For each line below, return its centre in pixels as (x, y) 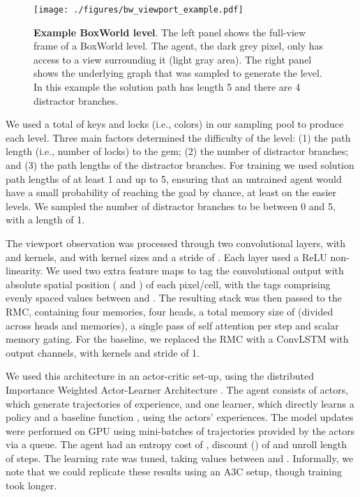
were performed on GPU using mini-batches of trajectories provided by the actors (180, 430)
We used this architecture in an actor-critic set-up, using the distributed (160, 376)
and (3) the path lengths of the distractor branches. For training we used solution (180, 165)
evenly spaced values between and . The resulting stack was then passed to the (174, 298)
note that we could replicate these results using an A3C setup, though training (174, 472)
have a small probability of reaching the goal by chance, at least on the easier (171, 192)
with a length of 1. (45, 220)
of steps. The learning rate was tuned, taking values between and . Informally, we (180, 458)
